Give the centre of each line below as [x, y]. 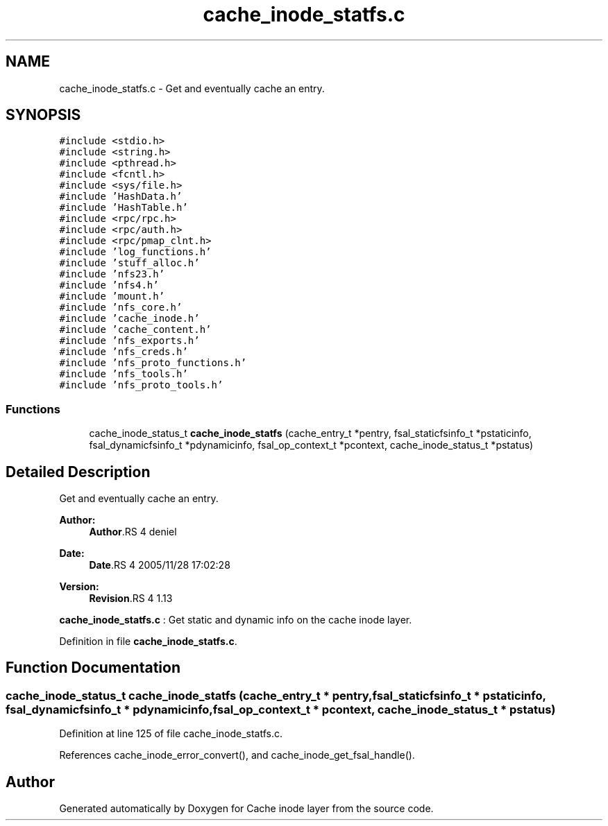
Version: [79, 587]
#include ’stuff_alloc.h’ [129, 263]
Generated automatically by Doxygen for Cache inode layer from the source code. [246, 809]
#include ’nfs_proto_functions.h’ [153, 363]
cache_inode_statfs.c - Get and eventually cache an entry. [192, 88]
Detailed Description [78, 472]
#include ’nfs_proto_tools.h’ [141, 385]
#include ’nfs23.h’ [112, 274]
